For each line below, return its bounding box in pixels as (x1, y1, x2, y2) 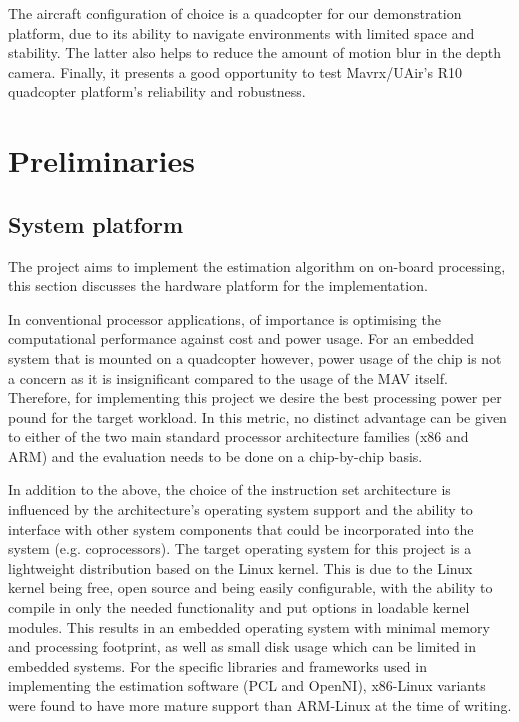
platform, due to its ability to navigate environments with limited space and (8, 22, 475, 43)
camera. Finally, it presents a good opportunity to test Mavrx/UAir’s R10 (8, 61, 462, 82)
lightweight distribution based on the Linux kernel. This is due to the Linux (8, 557, 473, 578)
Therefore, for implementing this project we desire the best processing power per (8, 387, 502, 408)
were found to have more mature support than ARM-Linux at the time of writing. (8, 695, 512, 716)
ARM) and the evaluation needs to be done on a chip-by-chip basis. (8, 445, 423, 466)
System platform (8, 208, 184, 239)
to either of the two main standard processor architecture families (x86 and (8, 426, 469, 447)
